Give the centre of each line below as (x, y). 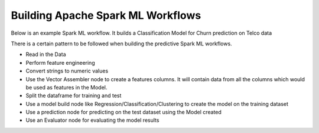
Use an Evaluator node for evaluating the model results (92, 120)
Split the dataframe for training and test (74, 96)
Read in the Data (46, 54)
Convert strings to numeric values (67, 71)
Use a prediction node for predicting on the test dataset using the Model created (123, 112)
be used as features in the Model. (66, 87)
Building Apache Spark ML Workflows (106, 15)
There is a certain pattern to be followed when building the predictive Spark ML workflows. (122, 44)
